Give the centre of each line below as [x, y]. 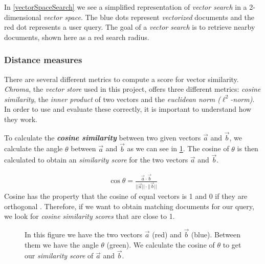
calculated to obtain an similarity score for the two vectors [96, 160]
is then [248, 148]
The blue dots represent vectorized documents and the [170, 17]
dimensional [23, 17]
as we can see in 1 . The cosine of [178, 148]
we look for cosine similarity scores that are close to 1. [90, 216]
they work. [21, 119]
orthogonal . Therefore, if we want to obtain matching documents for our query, [129, 206]
